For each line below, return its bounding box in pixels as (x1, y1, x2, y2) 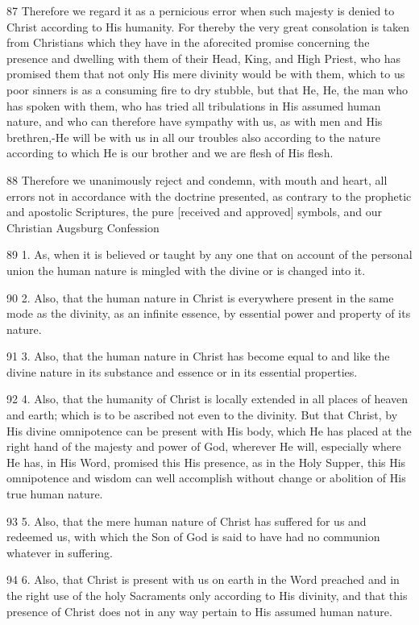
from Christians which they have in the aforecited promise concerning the (6, 34, 370, 51)
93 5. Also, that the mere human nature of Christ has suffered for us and (6, 512, 367, 529)
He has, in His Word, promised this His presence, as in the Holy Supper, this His (6, 453, 406, 470)
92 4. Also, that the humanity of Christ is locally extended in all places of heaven (6, 390, 409, 407)
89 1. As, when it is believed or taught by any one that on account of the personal (6, 246, 413, 263)
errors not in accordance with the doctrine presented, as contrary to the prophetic (6, 187, 412, 204)
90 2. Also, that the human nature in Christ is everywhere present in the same (6, 289, 394, 306)
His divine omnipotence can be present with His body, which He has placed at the (6, 422, 412, 439)
